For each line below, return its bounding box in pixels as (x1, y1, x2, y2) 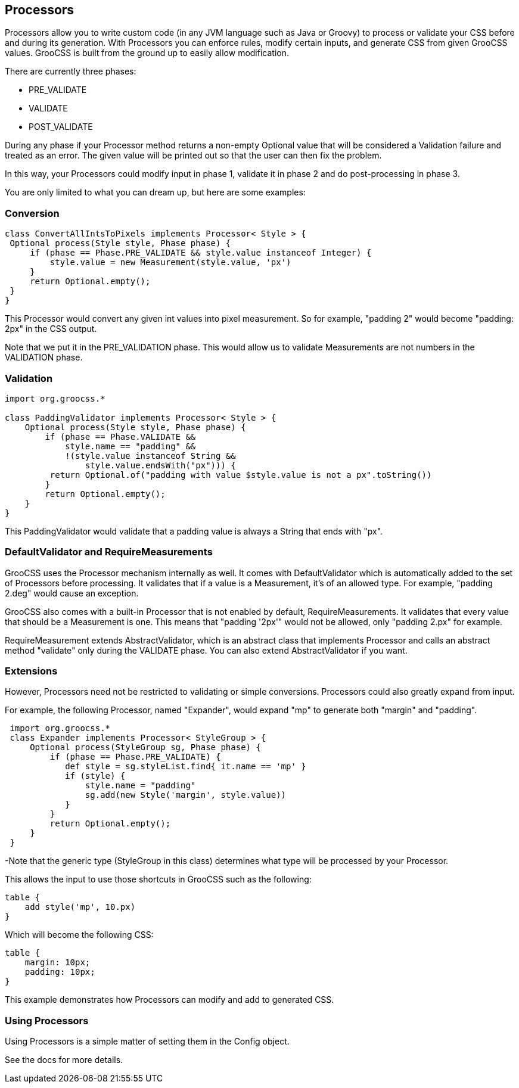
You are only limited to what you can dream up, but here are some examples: (5, 187, 306, 198)
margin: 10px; (24, 958, 91, 968)
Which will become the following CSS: (5, 930, 154, 940)
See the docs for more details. (5, 1055, 123, 1065)
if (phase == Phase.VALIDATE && (45, 431, 196, 442)
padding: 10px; (24, 967, 95, 977)
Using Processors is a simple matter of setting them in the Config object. (5, 1036, 290, 1047)
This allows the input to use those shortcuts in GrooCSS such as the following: (5, 874, 312, 885)
